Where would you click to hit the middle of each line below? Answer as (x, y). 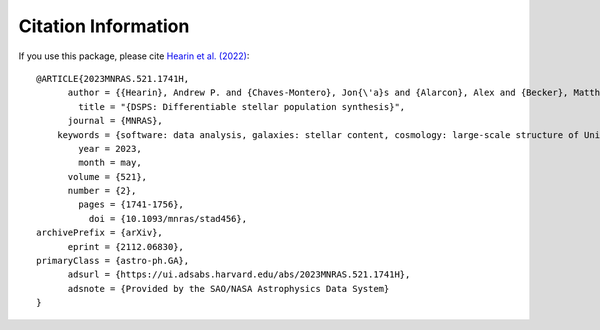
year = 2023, (110, 148)
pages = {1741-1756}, (131, 204)
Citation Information (104, 26)
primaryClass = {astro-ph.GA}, (113, 261)
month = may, (110, 163)
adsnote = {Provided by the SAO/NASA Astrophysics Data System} (228, 288)
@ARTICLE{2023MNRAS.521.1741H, (113, 78)
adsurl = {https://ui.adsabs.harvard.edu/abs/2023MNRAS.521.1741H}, (239, 274)
